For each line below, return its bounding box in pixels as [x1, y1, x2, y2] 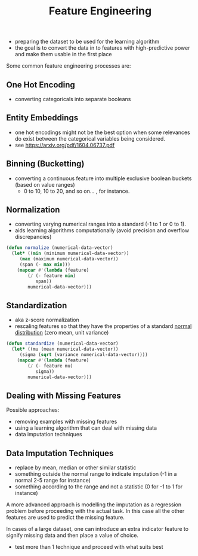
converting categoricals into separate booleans [14, 96, 131, 102]
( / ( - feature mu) [27, 363, 73, 369]
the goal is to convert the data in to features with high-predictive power [14, 44, 190, 51]
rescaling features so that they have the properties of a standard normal [14, 323, 192, 330]
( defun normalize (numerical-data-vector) [6, 245, 113, 251]
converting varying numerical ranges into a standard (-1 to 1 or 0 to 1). [14, 220, 187, 228]
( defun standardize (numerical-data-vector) [6, 341, 119, 347]
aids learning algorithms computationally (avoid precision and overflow [14, 227, 190, 234]
